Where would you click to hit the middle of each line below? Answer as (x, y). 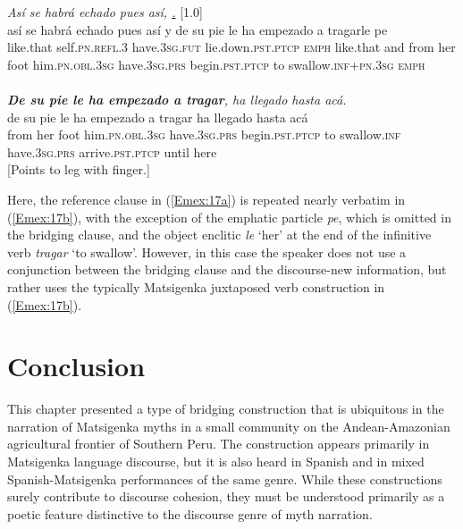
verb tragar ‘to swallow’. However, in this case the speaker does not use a (207, 252)
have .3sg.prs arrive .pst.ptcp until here (112, 151)
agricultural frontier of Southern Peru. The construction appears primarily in (219, 444)
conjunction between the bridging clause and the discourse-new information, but (227, 269)
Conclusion (76, 366)
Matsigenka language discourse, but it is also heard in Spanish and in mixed (216, 461)
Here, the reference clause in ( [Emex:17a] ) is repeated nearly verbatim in (206, 199)
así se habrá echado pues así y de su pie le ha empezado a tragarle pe (198, 29)
